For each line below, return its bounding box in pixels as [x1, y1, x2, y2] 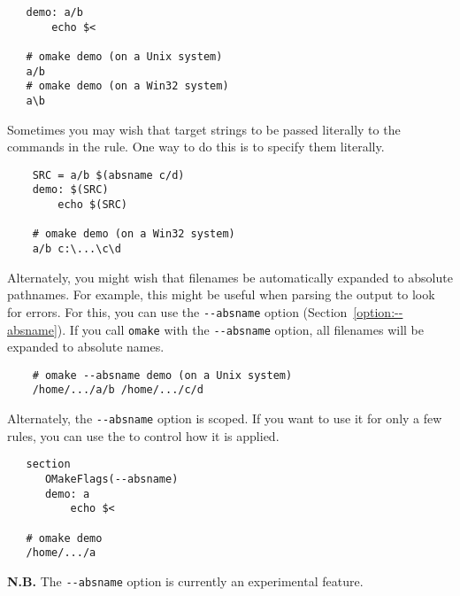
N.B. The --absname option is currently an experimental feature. [7, 571, 364, 590]
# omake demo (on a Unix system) [26, 50, 223, 63]
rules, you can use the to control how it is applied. [7, 426, 280, 445]
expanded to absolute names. [7, 337, 165, 356]
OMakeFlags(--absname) [44, 473, 179, 486]
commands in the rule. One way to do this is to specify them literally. [7, 137, 385, 156]
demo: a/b [26, 6, 83, 19]
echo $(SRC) [57, 198, 128, 212]
